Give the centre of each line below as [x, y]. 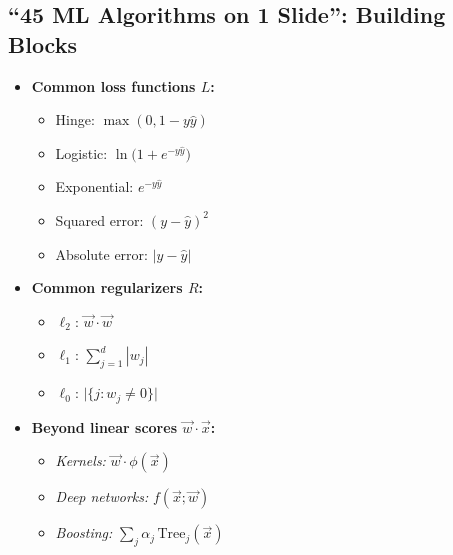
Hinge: [75, 119]
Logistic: [81, 152]
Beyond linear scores [104, 426]
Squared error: [99, 219]
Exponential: [94, 186]
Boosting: [84, 532]
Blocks [42, 43]
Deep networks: [102, 496]
